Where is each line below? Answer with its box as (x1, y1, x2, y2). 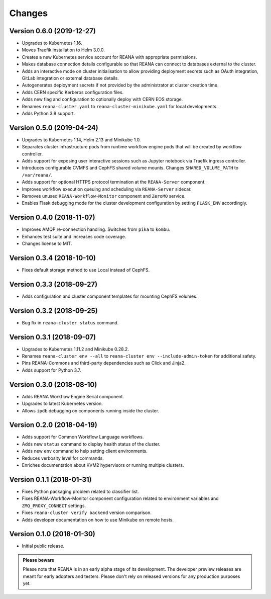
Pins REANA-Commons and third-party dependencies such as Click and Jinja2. (22, 360, 186, 366)
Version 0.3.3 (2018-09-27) (9, 280, 98, 289)
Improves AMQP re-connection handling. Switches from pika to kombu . (22, 226, 171, 232)
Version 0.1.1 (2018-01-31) (9, 475, 92, 484)
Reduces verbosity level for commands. (22, 455, 104, 461)
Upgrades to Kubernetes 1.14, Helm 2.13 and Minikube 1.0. (22, 136, 141, 143)
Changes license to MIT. (22, 240, 72, 246)
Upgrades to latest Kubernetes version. (22, 400, 103, 407)
